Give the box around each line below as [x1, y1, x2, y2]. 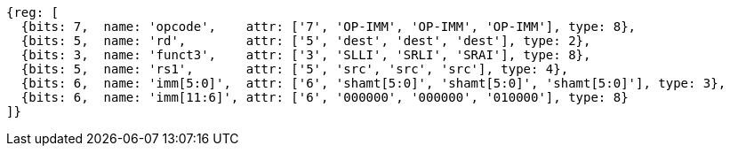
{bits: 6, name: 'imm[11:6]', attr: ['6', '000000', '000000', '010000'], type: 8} [20, 90, 629, 104]
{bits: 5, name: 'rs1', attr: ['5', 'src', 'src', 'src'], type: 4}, [20, 62, 569, 76]
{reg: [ [6, 5, 60, 19]
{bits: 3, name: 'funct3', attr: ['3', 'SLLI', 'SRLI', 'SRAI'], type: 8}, [20, 48, 591, 62]
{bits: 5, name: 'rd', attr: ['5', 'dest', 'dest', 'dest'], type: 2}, [20, 34, 591, 48]
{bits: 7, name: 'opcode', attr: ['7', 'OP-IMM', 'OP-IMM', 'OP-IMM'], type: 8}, [20, 19, 637, 34]
